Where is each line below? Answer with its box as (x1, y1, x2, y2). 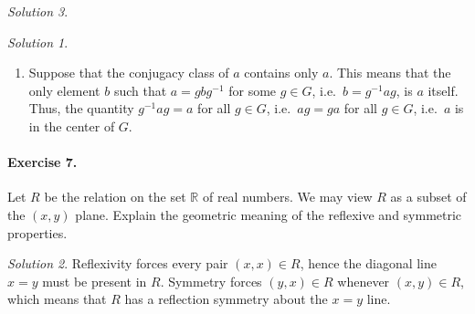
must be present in (42, 271, 147, 290)
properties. (7, 223, 68, 242)
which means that (7, 289, 107, 309)
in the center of (28, 116, 115, 135)
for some (228, 80, 277, 99)
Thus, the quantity (28, 99, 134, 118)
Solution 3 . (7, 2, 69, 20)
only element (28, 80, 100, 99)
